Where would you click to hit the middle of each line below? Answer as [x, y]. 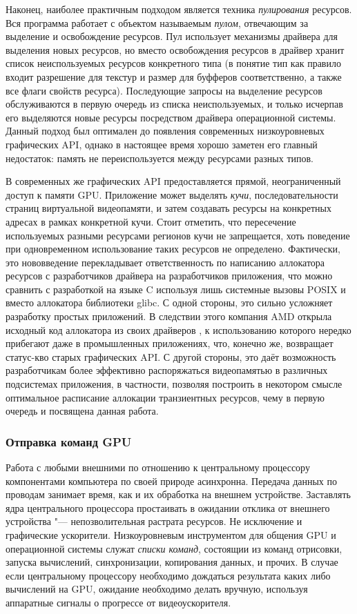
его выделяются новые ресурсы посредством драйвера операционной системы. [171, 117]
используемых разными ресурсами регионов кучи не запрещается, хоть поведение [178, 235]
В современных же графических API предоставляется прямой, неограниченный [173, 181]
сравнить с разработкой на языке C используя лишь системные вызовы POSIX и [176, 289]
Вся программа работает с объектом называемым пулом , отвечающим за [157, 22]
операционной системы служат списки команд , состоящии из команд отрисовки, [174, 548]
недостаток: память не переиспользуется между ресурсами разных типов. [160, 158]
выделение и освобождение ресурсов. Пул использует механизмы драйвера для [172, 36]
